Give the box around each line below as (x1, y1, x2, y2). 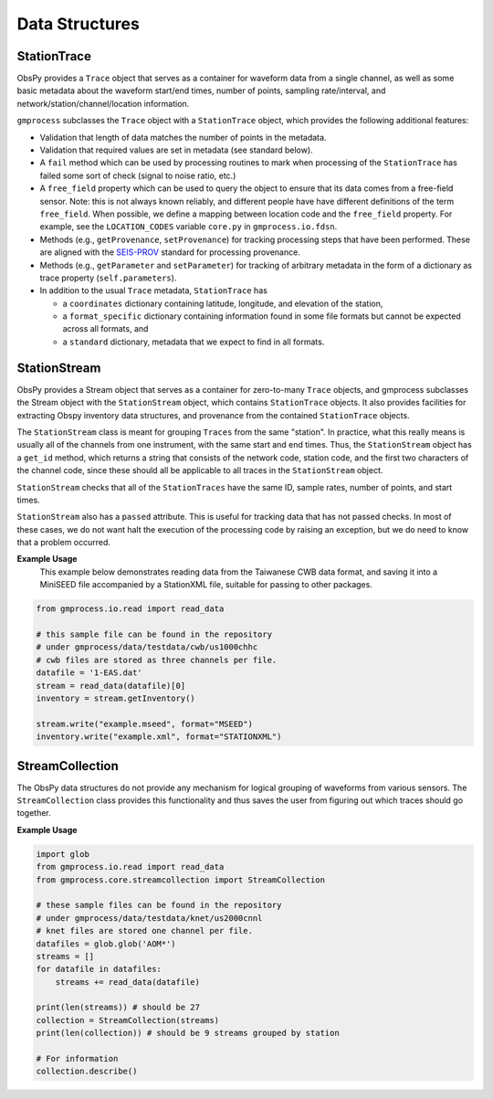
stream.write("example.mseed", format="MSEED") (36, 718, 253, 729)
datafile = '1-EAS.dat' (36, 668, 143, 678)
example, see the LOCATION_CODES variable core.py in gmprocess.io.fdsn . (39, 221, 338, 232)
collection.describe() (36, 1066, 138, 1077)
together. (16, 808, 52, 819)
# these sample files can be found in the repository (36, 900, 282, 911)
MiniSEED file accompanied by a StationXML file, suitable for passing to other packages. (39, 579, 373, 590)
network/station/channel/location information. (16, 98, 190, 109)
